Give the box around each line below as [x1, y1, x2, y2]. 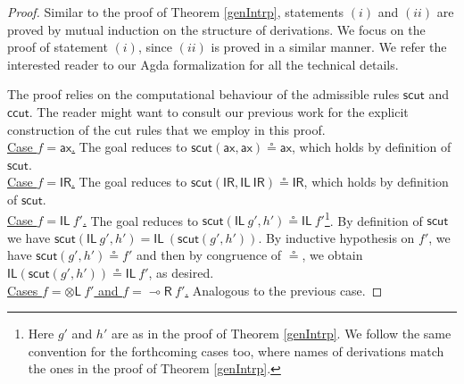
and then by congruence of [136, 246, 282, 264]
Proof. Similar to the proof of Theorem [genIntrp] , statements [7, 3, 344, 21]
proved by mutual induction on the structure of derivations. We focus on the [7, 20, 426, 38]
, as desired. [148, 263, 214, 281]
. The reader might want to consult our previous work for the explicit [29, 102, 409, 121]
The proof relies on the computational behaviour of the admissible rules [7, 85, 400, 104]
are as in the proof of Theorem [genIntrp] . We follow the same [111, 324, 452, 343]
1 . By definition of [324, 208, 423, 230]
